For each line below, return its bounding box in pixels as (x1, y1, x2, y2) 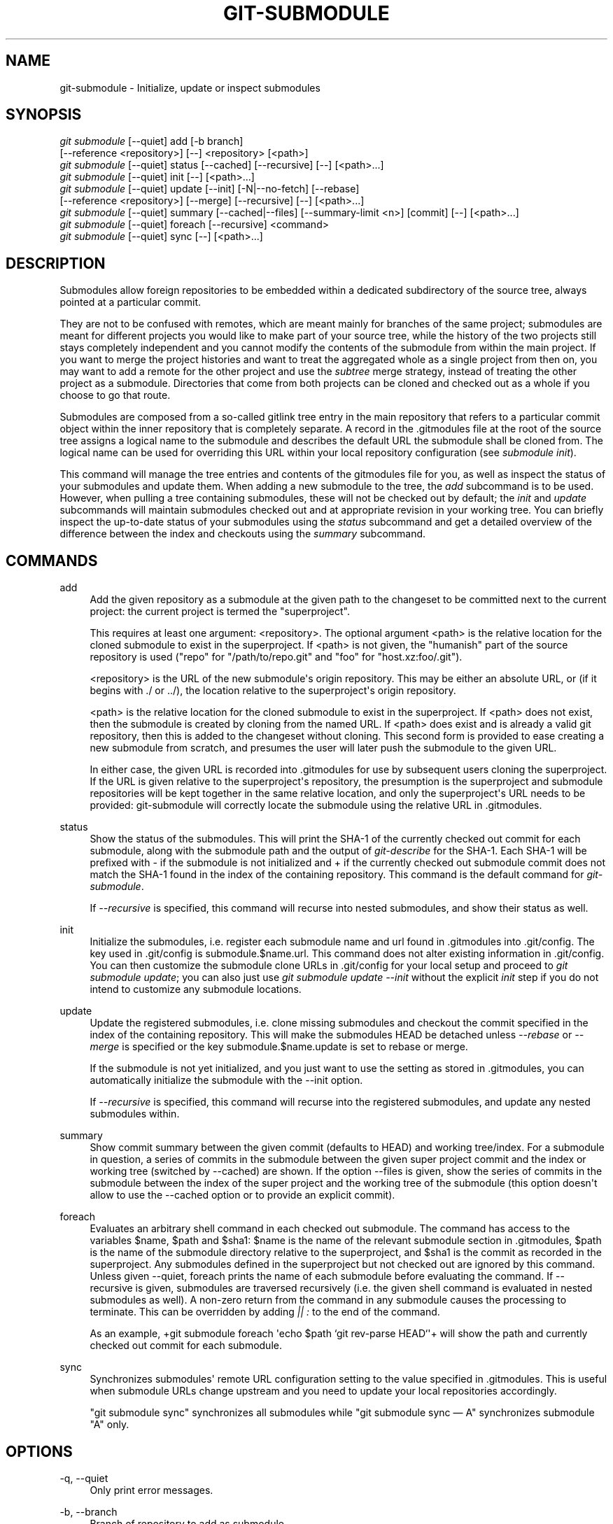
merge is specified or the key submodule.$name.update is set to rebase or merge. (90, 1040, 468, 1053)
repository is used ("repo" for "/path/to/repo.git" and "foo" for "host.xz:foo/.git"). (90, 651, 463, 663)
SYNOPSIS (6, 106, 82, 124)
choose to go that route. (59, 389, 171, 402)
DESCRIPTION (6, 254, 106, 272)
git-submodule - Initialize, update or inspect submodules (59, 81, 320, 94)
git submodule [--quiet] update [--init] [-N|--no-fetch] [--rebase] (59, 183, 360, 195)
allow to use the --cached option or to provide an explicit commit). (90, 1189, 395, 1201)
